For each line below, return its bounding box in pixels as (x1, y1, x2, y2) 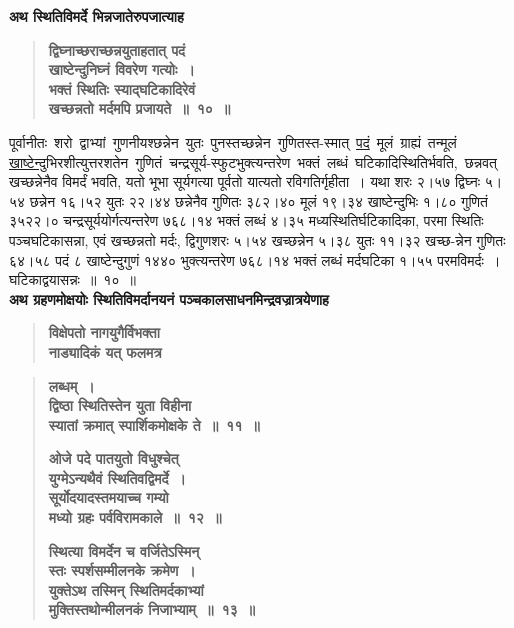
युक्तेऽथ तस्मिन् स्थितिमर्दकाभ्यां (48, 579, 204, 600)
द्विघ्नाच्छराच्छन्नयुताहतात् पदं (48, 39, 186, 60)
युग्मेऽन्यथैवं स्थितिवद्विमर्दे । (48, 467, 186, 488)
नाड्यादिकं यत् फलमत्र (48, 341, 162, 362)
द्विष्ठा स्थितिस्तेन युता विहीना (48, 395, 192, 416)
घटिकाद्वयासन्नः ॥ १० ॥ (9, 269, 136, 290)
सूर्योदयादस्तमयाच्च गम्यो (48, 487, 169, 508)
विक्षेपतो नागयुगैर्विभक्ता (48, 322, 160, 343)
